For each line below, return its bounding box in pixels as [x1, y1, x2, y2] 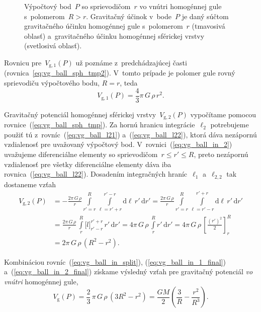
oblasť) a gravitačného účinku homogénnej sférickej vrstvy [24, 30, 205, 41]
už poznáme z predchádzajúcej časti [75, 57, 187, 67]
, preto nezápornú [194, 148, 248, 159]
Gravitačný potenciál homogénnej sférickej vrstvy [4, 109, 156, 119]
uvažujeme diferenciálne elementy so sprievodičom [4, 148, 158, 159]
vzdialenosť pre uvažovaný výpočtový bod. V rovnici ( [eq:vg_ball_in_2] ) [4, 139, 232, 149]
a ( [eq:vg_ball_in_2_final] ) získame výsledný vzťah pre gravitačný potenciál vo [4, 266, 253, 277]
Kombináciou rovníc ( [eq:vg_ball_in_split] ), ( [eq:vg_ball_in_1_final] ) [4, 256, 226, 267]
